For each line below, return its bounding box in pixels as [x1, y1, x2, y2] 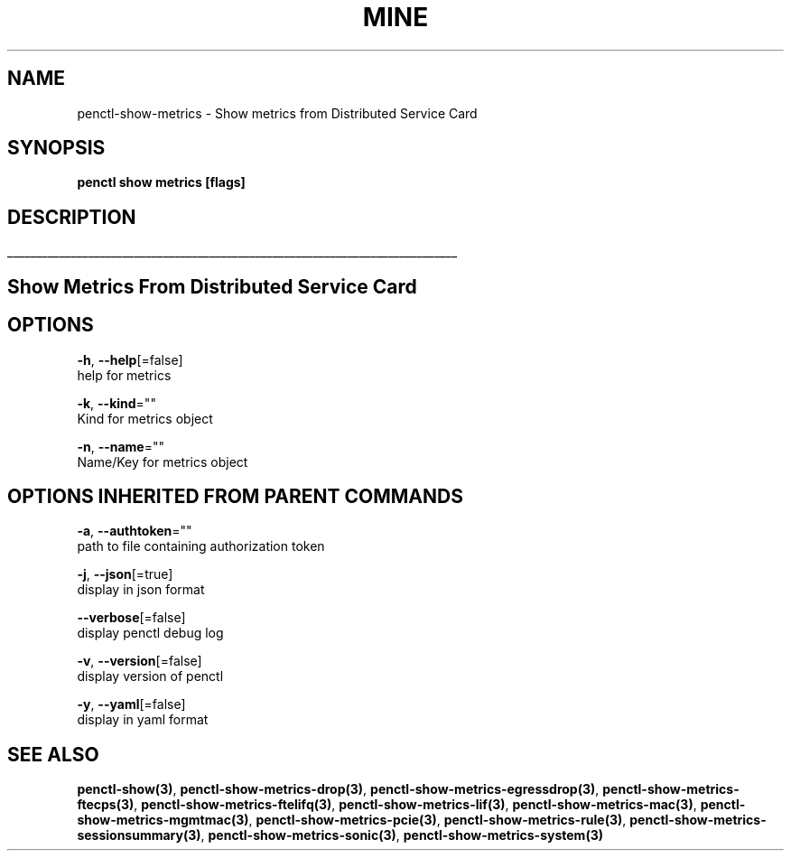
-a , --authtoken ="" [77, 523, 192, 539]
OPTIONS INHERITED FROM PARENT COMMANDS [7, 484, 463, 508]
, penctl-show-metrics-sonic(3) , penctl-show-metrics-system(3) [200, 827, 603, 844]
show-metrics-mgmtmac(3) [77, 812, 249, 828]
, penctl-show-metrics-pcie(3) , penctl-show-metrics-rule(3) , [248, 812, 627, 828]
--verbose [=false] [77, 610, 186, 626]
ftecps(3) [77, 797, 135, 813]
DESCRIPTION [7, 205, 136, 228]
